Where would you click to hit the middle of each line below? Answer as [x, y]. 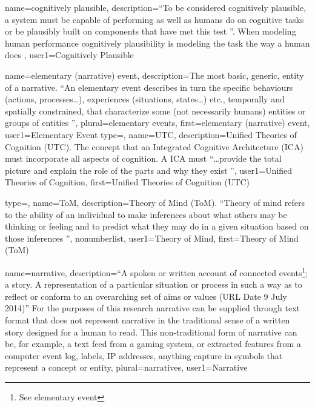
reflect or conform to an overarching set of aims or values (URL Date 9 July [146, 296]
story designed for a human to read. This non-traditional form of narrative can [151, 332]
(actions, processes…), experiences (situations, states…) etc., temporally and [145, 99]
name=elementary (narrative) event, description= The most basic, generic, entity [154, 75]
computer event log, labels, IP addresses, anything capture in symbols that [144, 355]
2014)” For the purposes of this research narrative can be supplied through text [153, 308]
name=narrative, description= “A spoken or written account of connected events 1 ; [157, 271]
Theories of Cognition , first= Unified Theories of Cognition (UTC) [128, 182]
